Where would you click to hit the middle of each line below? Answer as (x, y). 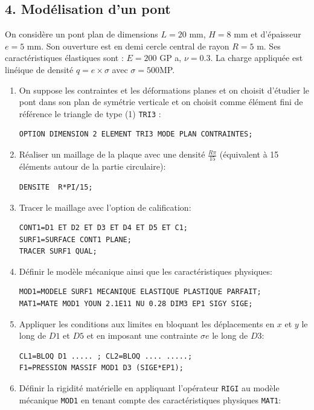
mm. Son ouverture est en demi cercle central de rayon (128, 46)
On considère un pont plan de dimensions (82, 34)
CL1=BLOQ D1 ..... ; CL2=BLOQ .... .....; (106, 356)
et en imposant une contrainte (142, 335)
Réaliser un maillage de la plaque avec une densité (112, 154)
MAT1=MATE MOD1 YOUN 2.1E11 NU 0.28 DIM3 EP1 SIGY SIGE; (136, 304)
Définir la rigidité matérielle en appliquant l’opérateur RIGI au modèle (149, 388)
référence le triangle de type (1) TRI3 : (90, 113)
